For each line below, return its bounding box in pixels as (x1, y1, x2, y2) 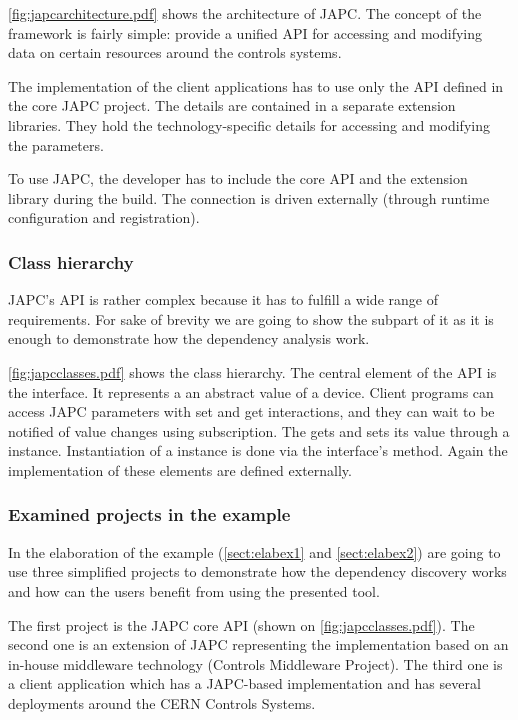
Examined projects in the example (8, 502, 291, 527)
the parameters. (8, 134, 104, 155)
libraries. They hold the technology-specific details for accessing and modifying (8, 114, 490, 135)
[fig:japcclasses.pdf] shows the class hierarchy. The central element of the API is (8, 361, 497, 382)
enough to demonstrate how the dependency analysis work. (8, 328, 370, 349)
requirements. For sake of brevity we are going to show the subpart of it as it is (8, 308, 494, 329)
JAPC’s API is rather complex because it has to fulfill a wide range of (8, 289, 438, 310)
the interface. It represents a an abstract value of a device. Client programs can (8, 381, 494, 402)
